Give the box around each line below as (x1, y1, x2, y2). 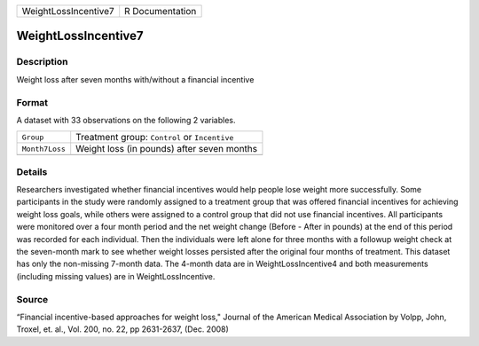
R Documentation (124, 5, 197, 17)
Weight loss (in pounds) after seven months (75, 143, 257, 155)
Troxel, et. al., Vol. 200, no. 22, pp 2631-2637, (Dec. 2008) (16, 324, 230, 334)
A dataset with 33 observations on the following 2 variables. (16, 114, 236, 125)
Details (16, 165, 48, 177)
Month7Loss (21, 144, 67, 153)
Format (16, 96, 49, 108)
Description (16, 56, 68, 68)
